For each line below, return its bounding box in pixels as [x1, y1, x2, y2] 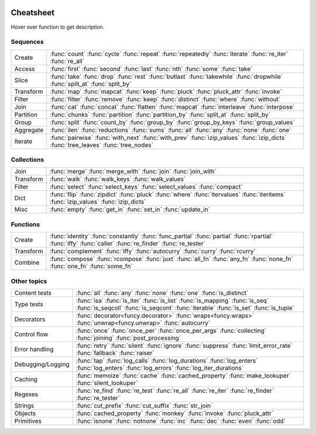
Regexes [14, 390, 39, 398]
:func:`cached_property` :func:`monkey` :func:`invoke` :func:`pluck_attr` [76, 409, 274, 417]
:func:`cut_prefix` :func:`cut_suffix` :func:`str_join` [76, 401, 213, 409]
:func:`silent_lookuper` [76, 378, 138, 387]
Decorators [14, 315, 46, 323]
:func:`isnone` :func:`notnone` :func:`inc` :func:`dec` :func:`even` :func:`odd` [76, 416, 286, 425]
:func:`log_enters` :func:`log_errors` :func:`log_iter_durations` [76, 364, 244, 372]
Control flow [14, 330, 49, 338]
